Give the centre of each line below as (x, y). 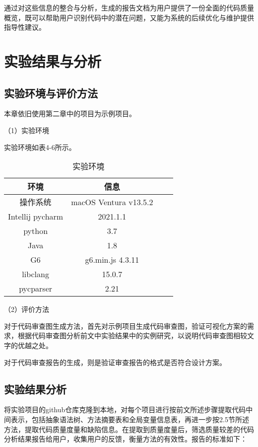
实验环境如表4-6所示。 (40, 147)
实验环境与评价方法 (51, 93)
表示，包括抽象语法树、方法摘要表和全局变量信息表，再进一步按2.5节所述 (130, 419)
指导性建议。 (25, 27)
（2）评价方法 (27, 309)
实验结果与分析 (53, 61)
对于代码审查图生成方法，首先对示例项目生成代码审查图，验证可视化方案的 (126, 326)
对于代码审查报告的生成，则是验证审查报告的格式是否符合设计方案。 (115, 362)
